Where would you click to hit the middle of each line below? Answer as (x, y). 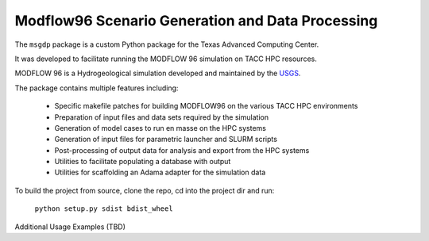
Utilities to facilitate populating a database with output (143, 162)
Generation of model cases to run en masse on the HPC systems (160, 128)
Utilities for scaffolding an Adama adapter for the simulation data (160, 172)
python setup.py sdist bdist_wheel (104, 209)
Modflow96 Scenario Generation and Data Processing (196, 21)
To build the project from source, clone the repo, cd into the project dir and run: (145, 190)
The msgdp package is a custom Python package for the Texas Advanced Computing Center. (167, 44)
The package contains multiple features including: (97, 88)
